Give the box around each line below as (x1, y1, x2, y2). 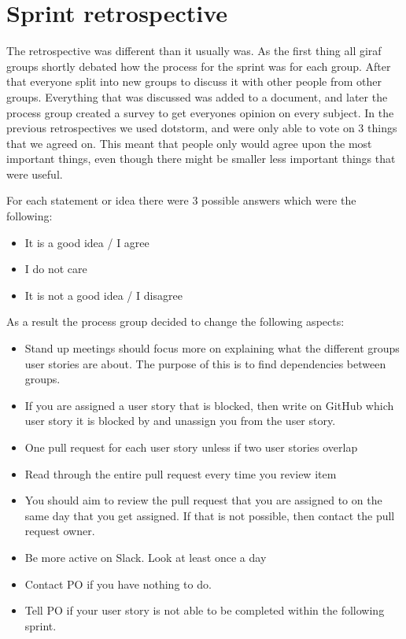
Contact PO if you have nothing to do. (24, 575, 212, 592)
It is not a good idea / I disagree (24, 286, 183, 303)
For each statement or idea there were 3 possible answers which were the (6, 192, 356, 209)
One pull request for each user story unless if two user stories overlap (24, 439, 358, 455)
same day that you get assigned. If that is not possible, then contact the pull (24, 507, 395, 523)
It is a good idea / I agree (24, 234, 149, 250)
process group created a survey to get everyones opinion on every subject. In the (6, 104, 394, 120)
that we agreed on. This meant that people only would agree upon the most (6, 135, 372, 151)
